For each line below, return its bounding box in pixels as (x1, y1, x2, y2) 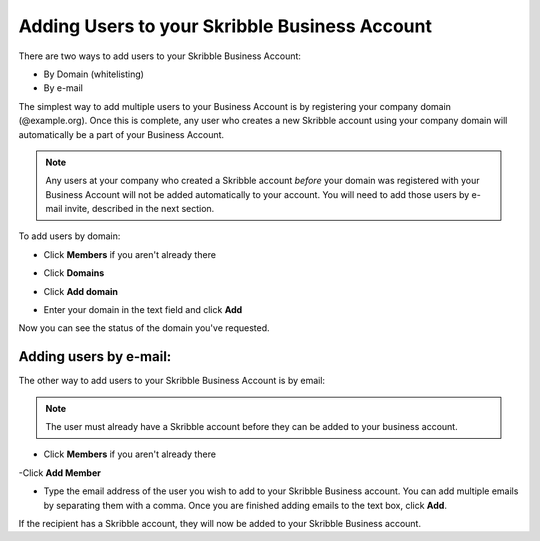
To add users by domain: (18, 230, 121, 242)
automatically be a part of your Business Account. (18, 128, 225, 140)
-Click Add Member (18, 466, 102, 479)
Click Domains (43, 267, 105, 279)
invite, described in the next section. (64, 203, 215, 215)
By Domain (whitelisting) (43, 68, 145, 80)
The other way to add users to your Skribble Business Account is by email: (18, 375, 325, 387)
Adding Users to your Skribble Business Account (18, 15, 432, 37)
